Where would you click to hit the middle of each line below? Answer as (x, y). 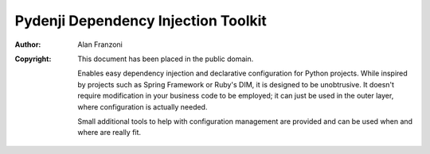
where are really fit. (109, 133)
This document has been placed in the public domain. (166, 59)
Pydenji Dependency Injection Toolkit (141, 21)
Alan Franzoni (100, 44)
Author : (28, 44)
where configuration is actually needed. (143, 106)
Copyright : (33, 59)
